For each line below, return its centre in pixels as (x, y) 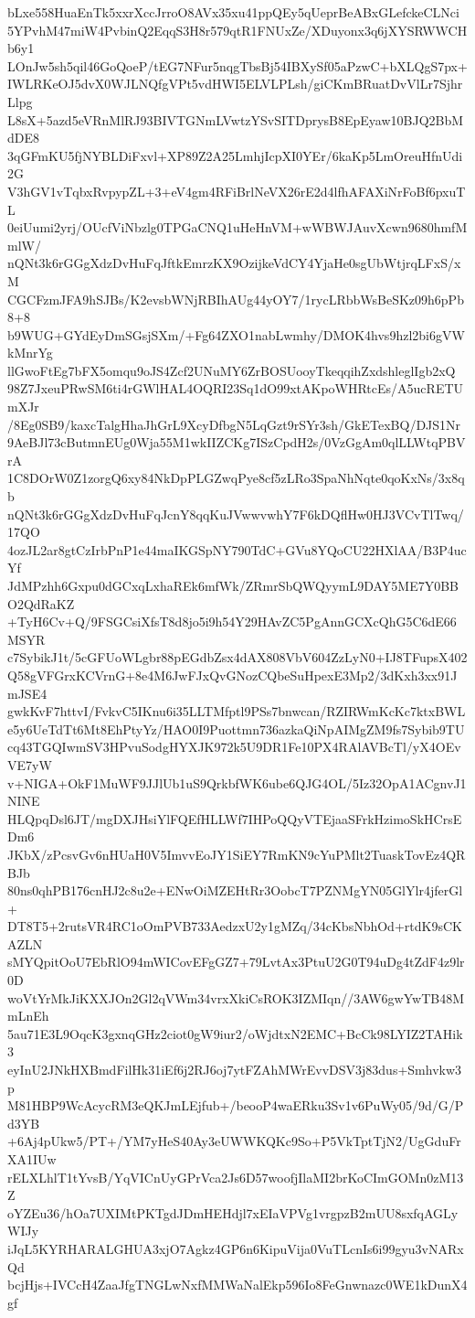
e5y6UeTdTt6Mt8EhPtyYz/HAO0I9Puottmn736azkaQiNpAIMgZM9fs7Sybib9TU (236, 729)
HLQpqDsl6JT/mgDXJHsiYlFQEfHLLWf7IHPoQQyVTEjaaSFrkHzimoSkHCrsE (235, 818)
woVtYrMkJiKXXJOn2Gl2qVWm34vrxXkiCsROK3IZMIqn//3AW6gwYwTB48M (236, 997)
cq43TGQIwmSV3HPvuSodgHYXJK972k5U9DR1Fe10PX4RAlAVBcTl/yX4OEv (234, 747)
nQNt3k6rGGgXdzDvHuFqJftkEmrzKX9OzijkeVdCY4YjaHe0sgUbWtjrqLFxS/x (234, 263)
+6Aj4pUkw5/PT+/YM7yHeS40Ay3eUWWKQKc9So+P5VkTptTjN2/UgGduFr (234, 1141)
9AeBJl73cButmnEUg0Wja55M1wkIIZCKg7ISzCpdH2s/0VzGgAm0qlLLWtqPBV (237, 442)
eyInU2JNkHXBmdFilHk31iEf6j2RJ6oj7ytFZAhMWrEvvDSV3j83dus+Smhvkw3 (235, 1070)
